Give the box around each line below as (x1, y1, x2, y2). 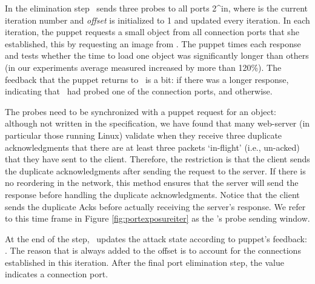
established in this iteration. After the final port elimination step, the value (5, 256, 284, 268)
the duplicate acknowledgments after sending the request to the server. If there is (5, 164, 306, 177)
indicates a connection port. (5, 268, 108, 280)
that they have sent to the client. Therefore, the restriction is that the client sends (5, 153, 310, 165)
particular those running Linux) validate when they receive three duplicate (5, 128, 282, 141)
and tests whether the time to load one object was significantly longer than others (5, 49, 309, 62)
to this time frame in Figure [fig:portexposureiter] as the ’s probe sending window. (5, 212, 310, 225)
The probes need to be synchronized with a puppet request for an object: (5, 105, 277, 117)
